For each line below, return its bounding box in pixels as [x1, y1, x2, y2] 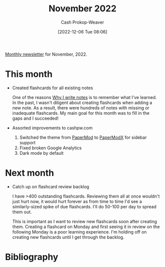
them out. [12, 209, 32, 215]
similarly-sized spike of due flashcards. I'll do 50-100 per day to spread [12, 203, 157, 209]
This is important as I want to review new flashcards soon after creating [12, 218, 157, 224]
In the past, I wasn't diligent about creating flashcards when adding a [12, 100, 152, 105]
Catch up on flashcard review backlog [12, 183, 89, 190]
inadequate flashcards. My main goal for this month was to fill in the [12, 110, 150, 116]
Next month [5, 167, 54, 179]
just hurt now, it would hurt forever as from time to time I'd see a [12, 198, 142, 204]
